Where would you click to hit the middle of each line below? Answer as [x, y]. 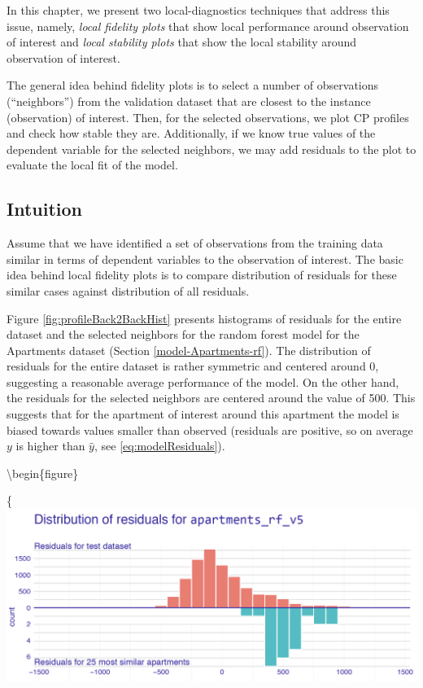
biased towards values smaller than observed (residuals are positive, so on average [210, 429]
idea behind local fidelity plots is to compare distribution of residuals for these [202, 275]
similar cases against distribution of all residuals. [128, 290]
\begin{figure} [43, 473]
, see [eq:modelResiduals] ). [159, 446]
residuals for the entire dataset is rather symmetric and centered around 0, [193, 366]
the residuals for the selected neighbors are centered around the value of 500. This [211, 398]
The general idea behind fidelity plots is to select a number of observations [193, 85]
